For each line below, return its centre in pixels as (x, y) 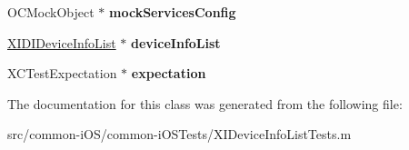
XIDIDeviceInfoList (62, 42)
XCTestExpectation (62, 73)
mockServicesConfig (173, 12)
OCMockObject (51, 12)
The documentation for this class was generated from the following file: (205, 103)
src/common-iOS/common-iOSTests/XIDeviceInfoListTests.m (180, 134)
